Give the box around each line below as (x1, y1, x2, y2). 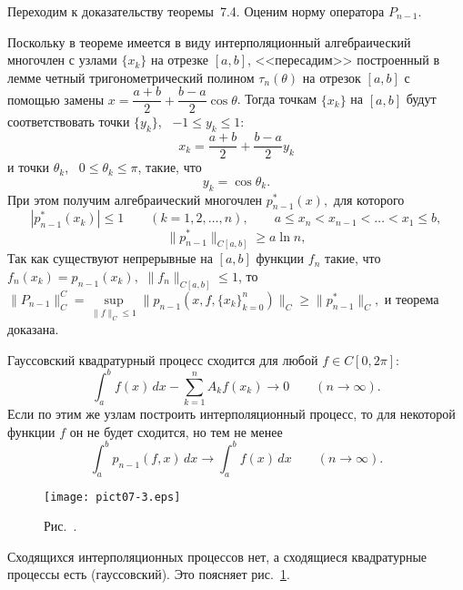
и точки (7, 158, 50, 177)
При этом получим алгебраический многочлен (7, 189, 263, 209)
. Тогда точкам (237, 89, 317, 108)
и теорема (384, 289, 439, 308)
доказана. (7, 320, 59, 339)
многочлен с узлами (7, 50, 117, 69)
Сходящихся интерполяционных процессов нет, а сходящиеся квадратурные (7, 546, 428, 565)
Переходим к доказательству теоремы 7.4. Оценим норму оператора (7, 2, 385, 20)
